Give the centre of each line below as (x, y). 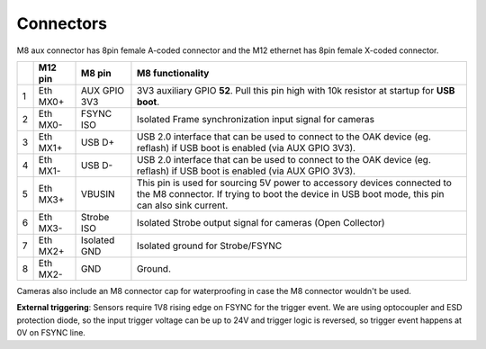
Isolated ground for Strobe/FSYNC (209, 246)
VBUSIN (99, 193)
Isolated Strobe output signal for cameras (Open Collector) (261, 222)
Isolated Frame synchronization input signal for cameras (256, 119)
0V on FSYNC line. (51, 333)
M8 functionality (173, 73)
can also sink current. (182, 205)
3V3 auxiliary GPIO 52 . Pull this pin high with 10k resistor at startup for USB (296, 90)
